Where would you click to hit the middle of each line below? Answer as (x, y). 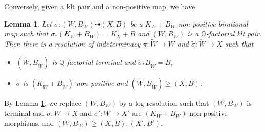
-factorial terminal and (100, 62)
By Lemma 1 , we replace (43, 103)
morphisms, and (29, 123)
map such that (26, 34)
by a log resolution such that (164, 103)
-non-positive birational (212, 23)
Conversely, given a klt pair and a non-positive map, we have (100, 6)
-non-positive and (101, 83)
